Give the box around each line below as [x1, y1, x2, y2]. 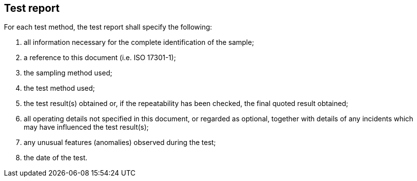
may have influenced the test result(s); [24, 123, 149, 132]
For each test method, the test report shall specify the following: [4, 23, 212, 32]
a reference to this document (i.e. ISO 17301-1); [24, 53, 176, 62]
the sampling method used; [24, 69, 113, 77]
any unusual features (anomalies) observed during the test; [24, 138, 216, 147]
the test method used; [24, 84, 95, 93]
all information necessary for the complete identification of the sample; [24, 38, 254, 47]
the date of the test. [24, 153, 88, 162]
